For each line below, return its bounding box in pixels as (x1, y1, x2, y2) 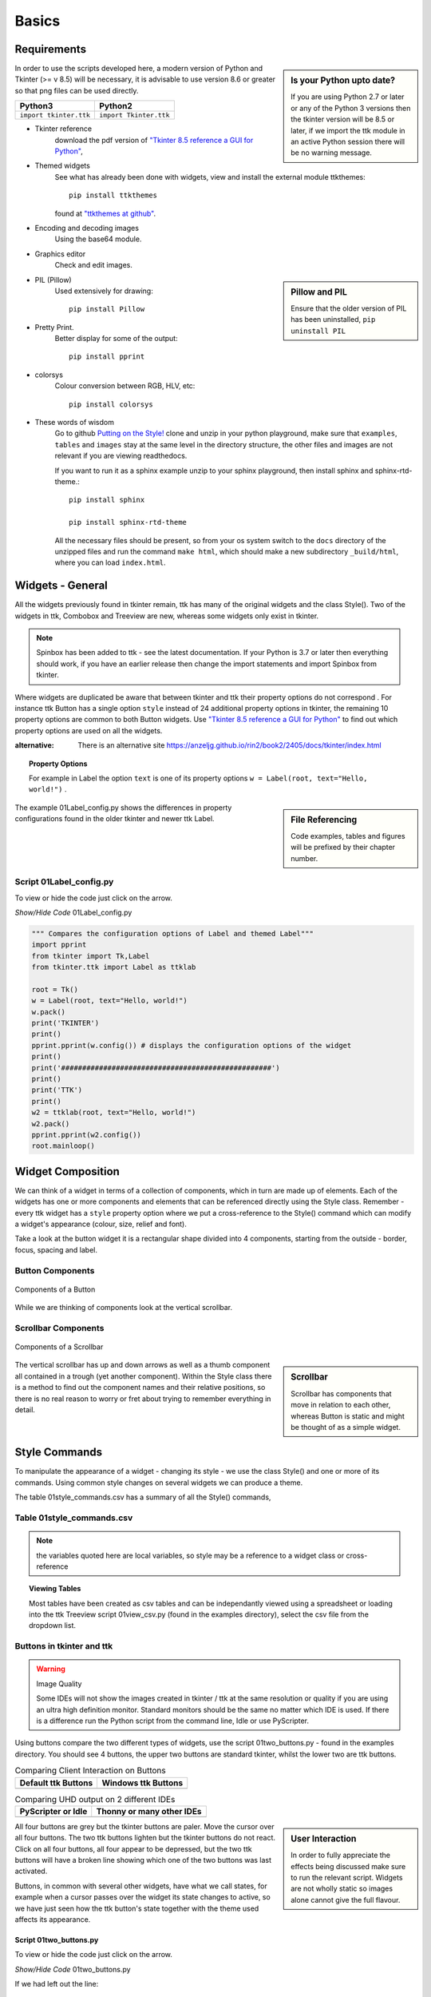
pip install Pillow (69, 304, 145, 314)
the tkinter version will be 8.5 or (291, 114, 395, 124)
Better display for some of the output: (54, 334, 179, 343)
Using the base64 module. (54, 234, 142, 244)
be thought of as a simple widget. (291, 1422, 401, 1431)
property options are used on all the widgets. (14, 725, 163, 735)
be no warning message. (291, 148, 373, 157)
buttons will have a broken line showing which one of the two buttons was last (14, 1856, 271, 1865)
